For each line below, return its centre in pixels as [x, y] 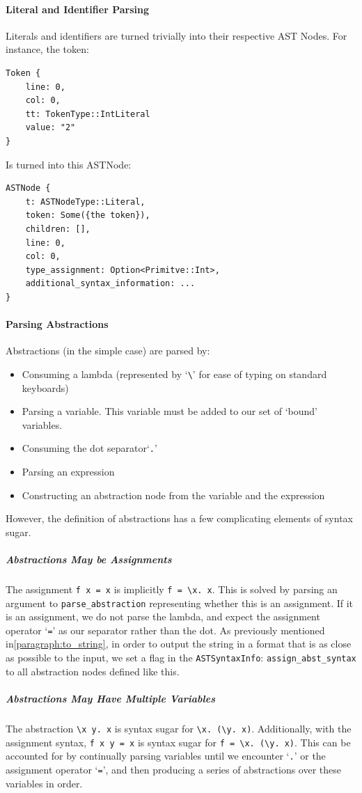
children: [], [58, 229]
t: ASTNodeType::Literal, [85, 202]
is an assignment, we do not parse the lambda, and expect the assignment [163, 617]
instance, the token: [47, 49]
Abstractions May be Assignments [89, 559]
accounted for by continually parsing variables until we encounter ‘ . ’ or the [166, 756]
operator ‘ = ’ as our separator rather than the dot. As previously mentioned [165, 630]
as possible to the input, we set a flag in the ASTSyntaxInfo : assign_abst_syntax [181, 658]
